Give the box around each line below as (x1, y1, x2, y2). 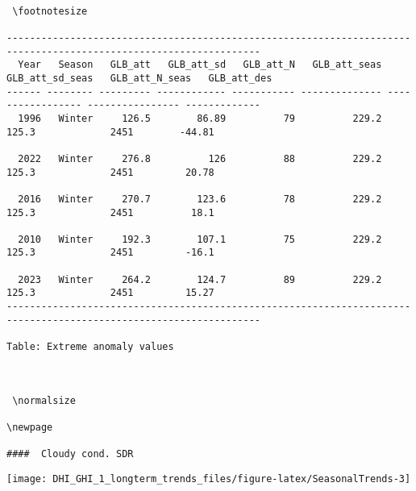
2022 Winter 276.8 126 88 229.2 (18, 152, 382, 164)
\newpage (6, 422, 53, 433)
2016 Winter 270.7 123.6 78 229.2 (18, 193, 382, 205)
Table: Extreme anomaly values (6, 341, 174, 353)
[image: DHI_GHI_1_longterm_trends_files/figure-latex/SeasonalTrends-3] (6, 472, 411, 485)
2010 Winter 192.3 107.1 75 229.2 (18, 233, 382, 245)
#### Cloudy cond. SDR (6, 448, 134, 460)
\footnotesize (12, 5, 88, 17)
